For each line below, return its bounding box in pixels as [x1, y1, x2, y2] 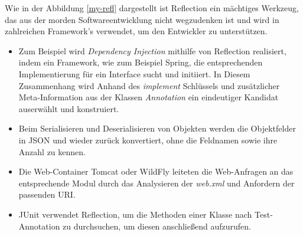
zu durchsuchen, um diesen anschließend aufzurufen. [63, 219, 251, 232]
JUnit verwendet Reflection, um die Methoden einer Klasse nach [18, 208, 252, 220]
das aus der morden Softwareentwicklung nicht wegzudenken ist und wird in [5, 13, 279, 25]
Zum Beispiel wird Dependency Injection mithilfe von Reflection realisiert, [18, 44, 286, 57]
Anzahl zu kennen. [18, 145, 86, 158]
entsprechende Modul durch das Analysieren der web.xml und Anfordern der [18, 176, 295, 189]
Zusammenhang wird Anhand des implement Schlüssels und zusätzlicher [18, 79, 280, 91]
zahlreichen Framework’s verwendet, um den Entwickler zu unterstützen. [5, 25, 268, 37]
